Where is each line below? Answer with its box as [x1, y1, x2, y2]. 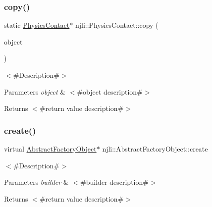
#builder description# [80, 177, 149, 187]
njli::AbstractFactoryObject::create [102, 144, 208, 154]
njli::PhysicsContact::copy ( [75, 20, 159, 30]
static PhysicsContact [4, 20, 70, 30]
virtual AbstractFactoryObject [4, 144, 97, 154]
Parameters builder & [4, 177, 69, 187]
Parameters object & [4, 86, 66, 97]
